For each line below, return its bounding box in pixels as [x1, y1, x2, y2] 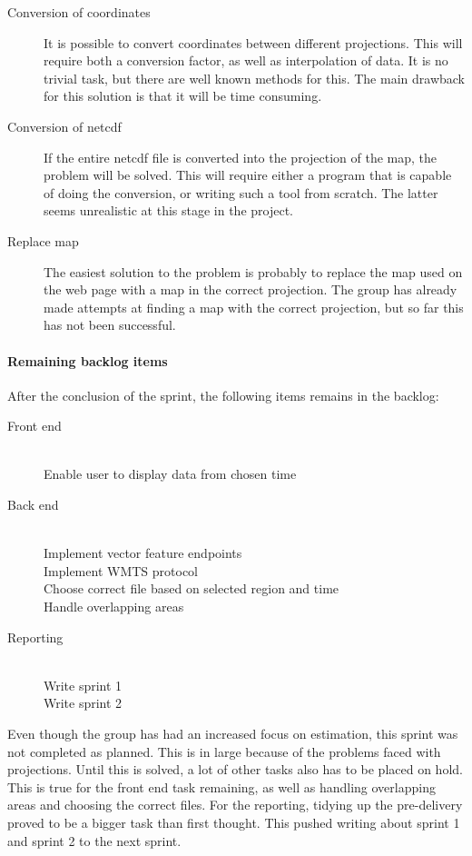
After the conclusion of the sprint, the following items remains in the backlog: [7, 385, 439, 404]
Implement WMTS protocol [44, 561, 198, 580]
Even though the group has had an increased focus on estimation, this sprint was [7, 724, 458, 743]
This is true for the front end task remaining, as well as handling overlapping [7, 777, 436, 796]
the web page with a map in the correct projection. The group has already [44, 280, 457, 299]
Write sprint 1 [44, 675, 123, 694]
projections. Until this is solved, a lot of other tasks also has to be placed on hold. [7, 760, 463, 779]
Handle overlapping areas [44, 597, 184, 616]
